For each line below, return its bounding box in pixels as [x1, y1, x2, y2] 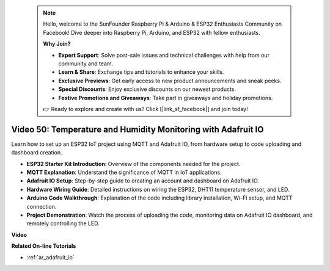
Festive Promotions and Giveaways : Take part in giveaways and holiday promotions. [58, 94, 273, 101]
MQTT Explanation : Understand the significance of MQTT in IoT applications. [26, 168, 222, 176]
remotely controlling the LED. [26, 220, 100, 227]
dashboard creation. [11, 149, 62, 156]
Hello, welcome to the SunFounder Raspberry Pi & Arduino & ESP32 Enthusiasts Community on [43, 20, 282, 27]
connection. [26, 203, 57, 210]
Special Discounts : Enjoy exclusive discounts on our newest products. [58, 85, 237, 93]
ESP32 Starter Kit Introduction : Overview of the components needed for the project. [26, 160, 241, 167]
